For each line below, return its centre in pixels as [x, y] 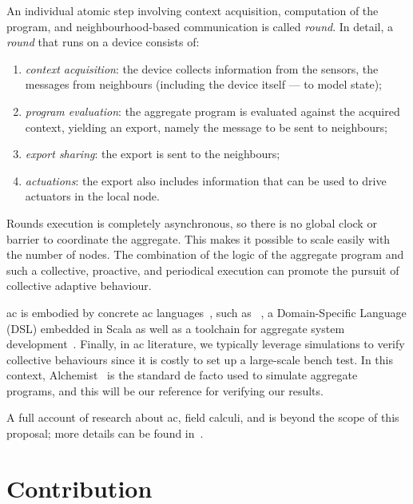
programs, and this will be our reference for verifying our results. [165, 390]
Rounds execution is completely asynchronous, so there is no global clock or [192, 222]
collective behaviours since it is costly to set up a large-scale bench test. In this [200, 359]
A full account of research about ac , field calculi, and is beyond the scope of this [203, 417]
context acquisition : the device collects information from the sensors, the [202, 68]
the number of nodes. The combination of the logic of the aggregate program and [205, 254]
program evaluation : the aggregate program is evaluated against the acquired [212, 111]
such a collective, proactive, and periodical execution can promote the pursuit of [203, 270]
